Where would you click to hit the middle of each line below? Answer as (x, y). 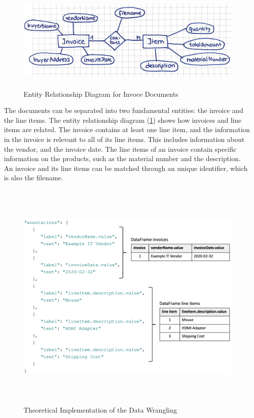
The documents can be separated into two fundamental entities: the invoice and (124, 110)
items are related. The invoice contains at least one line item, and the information (127, 129)
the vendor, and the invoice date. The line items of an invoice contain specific (120, 149)
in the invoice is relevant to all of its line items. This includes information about (124, 139)
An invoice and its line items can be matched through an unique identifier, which (126, 168)
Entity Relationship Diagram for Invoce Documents (101, 94)
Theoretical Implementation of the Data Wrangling (100, 410)
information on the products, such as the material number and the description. (122, 158)
